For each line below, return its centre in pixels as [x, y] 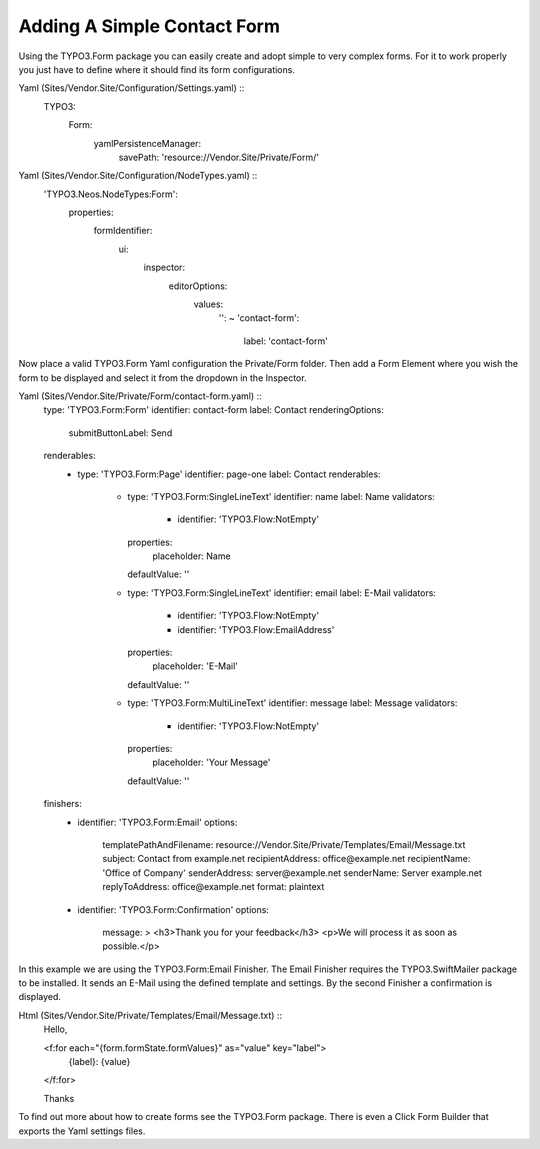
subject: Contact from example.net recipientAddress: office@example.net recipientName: [286, 859]
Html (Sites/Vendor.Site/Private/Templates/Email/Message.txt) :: [150, 1015]
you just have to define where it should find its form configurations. [156, 69]
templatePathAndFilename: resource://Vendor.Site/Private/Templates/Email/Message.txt [284, 844]
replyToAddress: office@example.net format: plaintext [213, 887]
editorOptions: [198, 286]
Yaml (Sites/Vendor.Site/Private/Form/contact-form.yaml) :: [140, 396]
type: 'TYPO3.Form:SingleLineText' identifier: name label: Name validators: [281, 496]
